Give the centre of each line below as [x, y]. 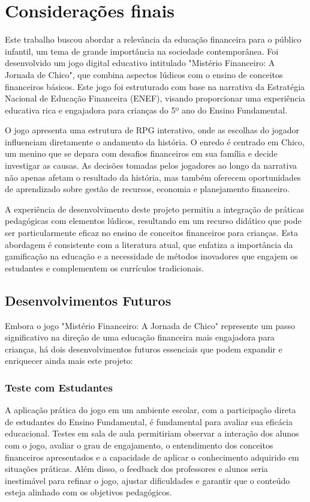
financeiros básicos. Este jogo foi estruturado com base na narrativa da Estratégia [155, 86]
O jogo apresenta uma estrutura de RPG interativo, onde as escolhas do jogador [152, 130]
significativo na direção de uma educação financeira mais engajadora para [140, 337]
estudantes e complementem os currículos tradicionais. [104, 268]
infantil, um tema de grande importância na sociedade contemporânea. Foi [142, 51]
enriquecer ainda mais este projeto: [69, 361]
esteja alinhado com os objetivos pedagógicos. [88, 492]
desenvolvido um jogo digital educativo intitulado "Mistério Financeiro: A [140, 63]
